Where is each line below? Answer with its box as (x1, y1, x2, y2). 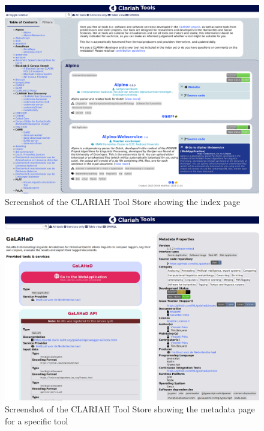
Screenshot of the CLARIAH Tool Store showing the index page (5, 195, 241, 208)
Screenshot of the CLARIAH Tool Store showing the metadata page (5, 403, 255, 415)
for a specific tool (5, 414, 68, 427)
